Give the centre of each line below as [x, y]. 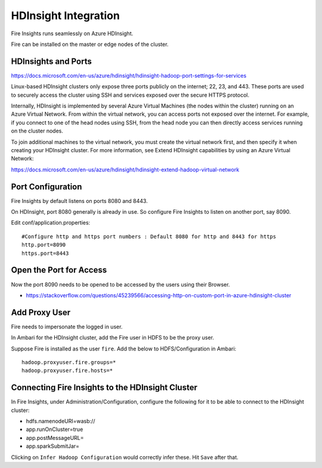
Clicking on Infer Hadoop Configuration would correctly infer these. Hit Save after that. [125, 457]
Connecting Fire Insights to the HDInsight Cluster [104, 388]
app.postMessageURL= [55, 438]
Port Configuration [47, 187]
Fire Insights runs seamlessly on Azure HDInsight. [72, 33]
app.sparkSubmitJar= [53, 446]
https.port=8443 [45, 253]
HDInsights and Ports [51, 61]
